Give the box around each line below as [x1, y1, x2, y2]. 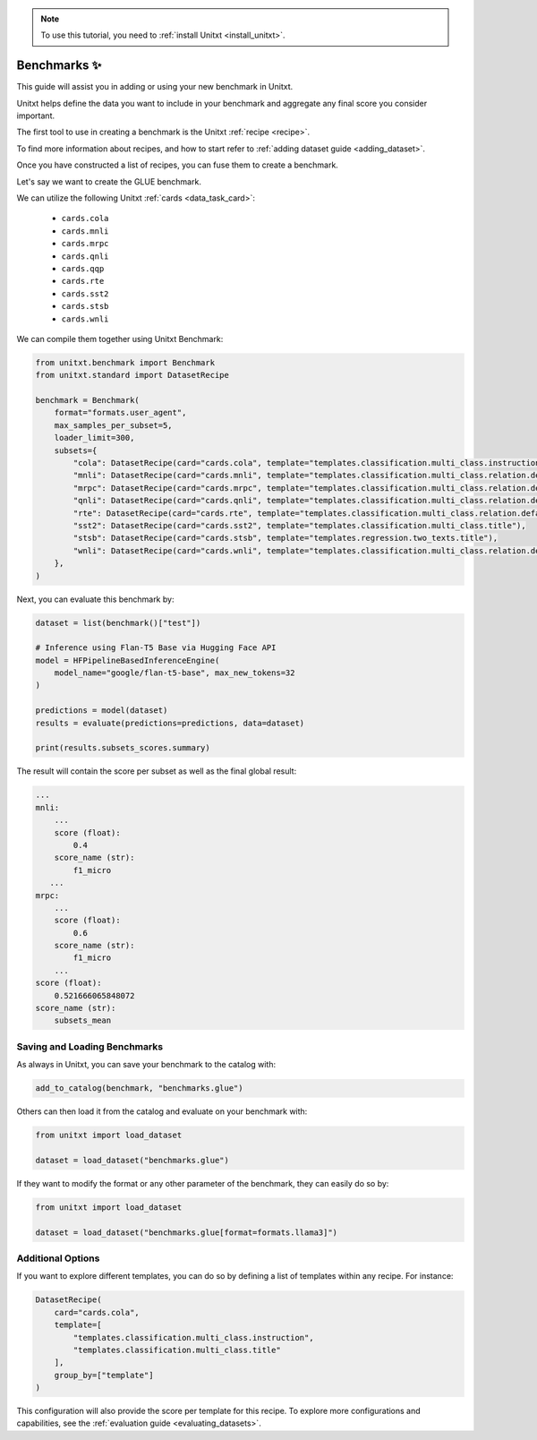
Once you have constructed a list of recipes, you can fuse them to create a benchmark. [16, 159, 339, 170]
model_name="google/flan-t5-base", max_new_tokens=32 [54, 668, 295, 678]
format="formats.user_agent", [54, 407, 187, 418]
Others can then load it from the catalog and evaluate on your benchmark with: [16, 1106, 308, 1117]
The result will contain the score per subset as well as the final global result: [16, 766, 297, 776]
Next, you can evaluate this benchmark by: [16, 594, 175, 604]
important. [16, 110, 55, 121]
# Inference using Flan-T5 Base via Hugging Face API [35, 643, 277, 653]
